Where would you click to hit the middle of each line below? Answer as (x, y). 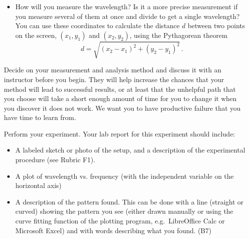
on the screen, (36, 35)
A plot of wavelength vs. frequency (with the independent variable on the (124, 176)
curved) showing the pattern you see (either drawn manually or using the (124, 211)
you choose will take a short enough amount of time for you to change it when (120, 98)
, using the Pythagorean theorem (179, 35)
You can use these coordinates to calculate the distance (98, 26)
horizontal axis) (38, 185)
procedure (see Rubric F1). (55, 160)
